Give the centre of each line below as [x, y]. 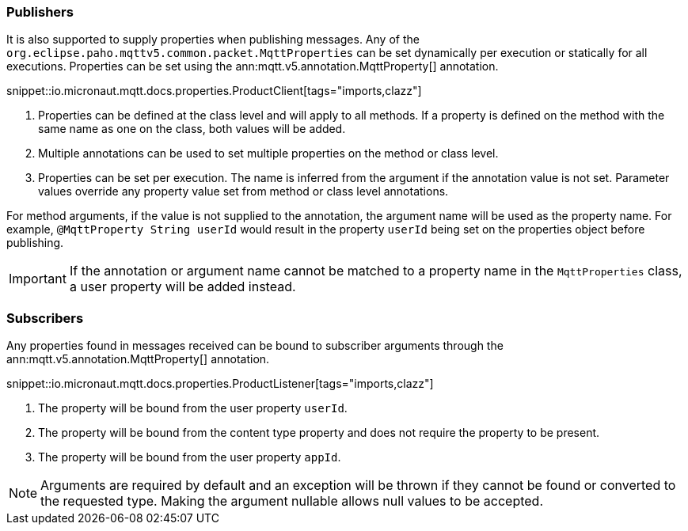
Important [38, 279]
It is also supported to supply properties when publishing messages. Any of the [213, 40]
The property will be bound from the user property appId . [190, 457]
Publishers [40, 12]
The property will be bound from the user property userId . [193, 408]
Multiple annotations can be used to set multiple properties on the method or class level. [268, 154]
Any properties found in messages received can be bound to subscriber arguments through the [255, 346]
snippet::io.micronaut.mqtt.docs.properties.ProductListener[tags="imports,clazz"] [220, 384]
